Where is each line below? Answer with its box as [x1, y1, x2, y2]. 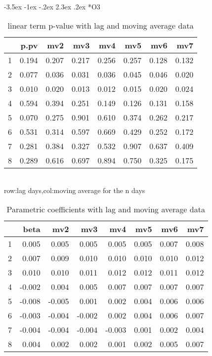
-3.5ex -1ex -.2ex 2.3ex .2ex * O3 [4, 1, 100, 11]
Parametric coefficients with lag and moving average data [6, 203, 205, 215]
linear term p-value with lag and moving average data [7, 19, 194, 31]
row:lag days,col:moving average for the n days [4, 185, 145, 196]
